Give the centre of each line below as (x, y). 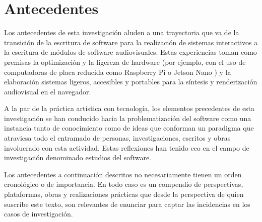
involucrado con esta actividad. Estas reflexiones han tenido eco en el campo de (127, 147)
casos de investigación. (39, 214)
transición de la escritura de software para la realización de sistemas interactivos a (131, 42)
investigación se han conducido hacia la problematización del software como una (128, 118)
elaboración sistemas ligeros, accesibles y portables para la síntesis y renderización (131, 82)
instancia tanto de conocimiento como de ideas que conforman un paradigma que (129, 128)
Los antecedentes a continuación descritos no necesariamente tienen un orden (123, 174)
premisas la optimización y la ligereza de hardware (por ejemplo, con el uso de (125, 62)
